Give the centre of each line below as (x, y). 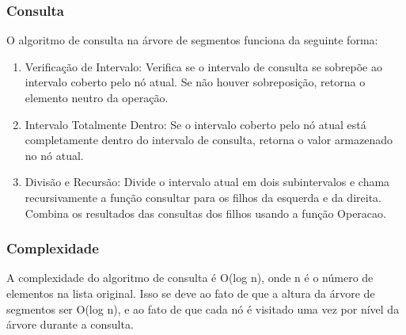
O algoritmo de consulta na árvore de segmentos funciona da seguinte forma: (192, 40)
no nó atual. (54, 155)
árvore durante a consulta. (70, 324)
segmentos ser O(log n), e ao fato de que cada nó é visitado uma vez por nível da (203, 308)
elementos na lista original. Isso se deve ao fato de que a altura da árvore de (191, 293)
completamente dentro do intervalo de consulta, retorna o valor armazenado (209, 140)
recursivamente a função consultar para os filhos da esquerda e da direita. (203, 197)
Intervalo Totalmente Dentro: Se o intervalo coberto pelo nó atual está (195, 124)
